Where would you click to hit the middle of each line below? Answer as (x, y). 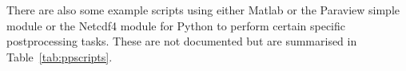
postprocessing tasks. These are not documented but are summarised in (182, 41)
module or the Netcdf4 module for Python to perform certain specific (176, 25)
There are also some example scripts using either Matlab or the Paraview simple (203, 10)
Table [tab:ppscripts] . (60, 56)
